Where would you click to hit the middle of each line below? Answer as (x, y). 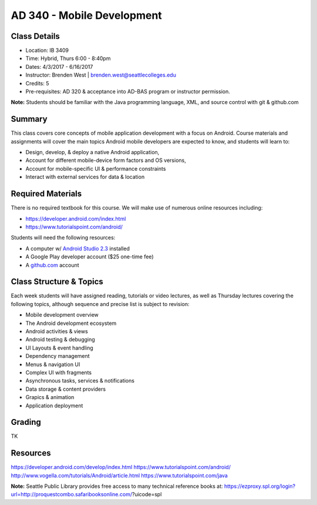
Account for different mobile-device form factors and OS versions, (106, 160)
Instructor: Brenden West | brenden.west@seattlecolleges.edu (101, 75)
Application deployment (54, 406)
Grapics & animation (50, 397)
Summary (29, 119)
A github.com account (52, 265)
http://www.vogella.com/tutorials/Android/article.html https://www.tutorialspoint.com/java (119, 475)
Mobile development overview (62, 315)
